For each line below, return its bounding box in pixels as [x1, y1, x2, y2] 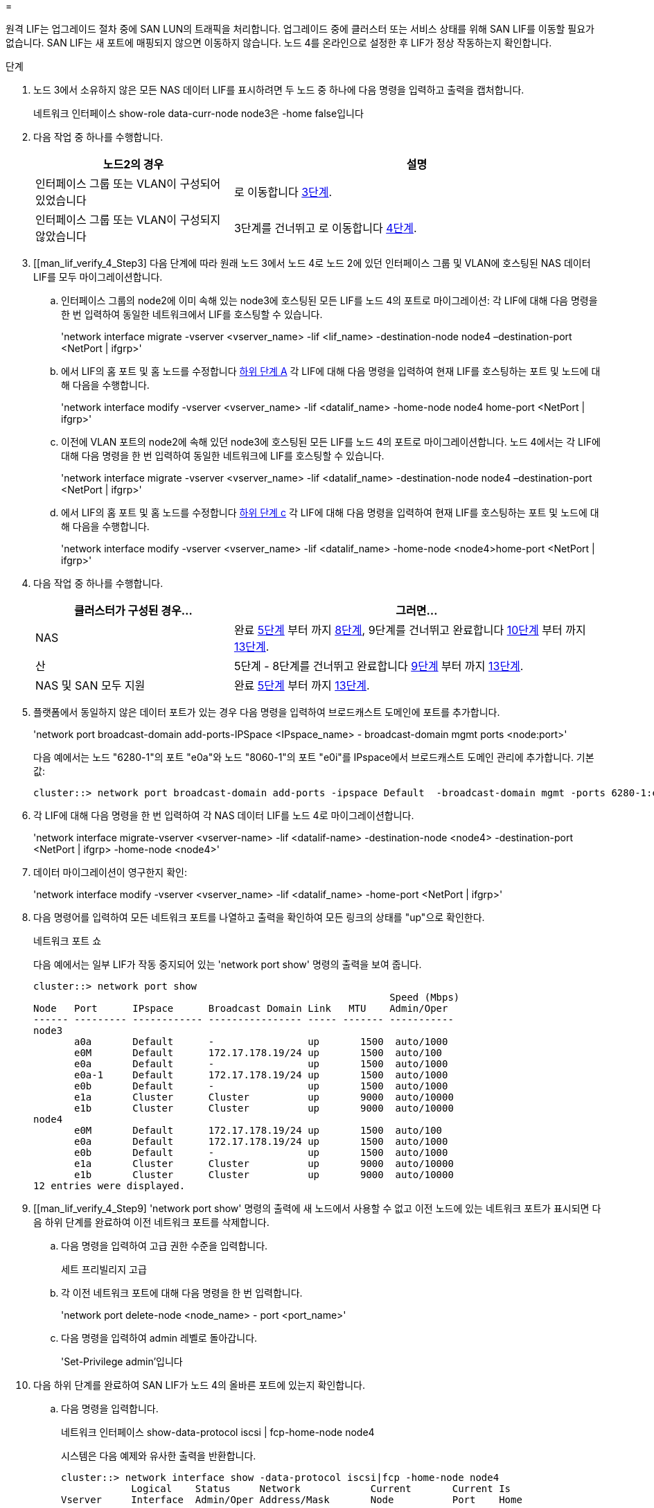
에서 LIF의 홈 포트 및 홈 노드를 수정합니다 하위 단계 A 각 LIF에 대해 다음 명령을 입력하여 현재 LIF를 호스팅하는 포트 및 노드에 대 [61, 365, 601, 377]
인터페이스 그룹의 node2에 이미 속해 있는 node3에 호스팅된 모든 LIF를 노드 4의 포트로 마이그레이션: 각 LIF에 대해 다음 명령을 [61, 295, 598, 306]
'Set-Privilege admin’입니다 [61, 1356, 183, 1367]
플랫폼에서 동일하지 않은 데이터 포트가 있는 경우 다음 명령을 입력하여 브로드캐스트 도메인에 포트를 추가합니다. [33, 706, 500, 718]
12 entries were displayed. [33, 1180, 186, 1191]
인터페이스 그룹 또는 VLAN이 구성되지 [35, 213, 221, 227]
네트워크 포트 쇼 [33, 935, 102, 947]
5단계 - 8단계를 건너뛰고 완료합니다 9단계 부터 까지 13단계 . [233, 659, 524, 673]
